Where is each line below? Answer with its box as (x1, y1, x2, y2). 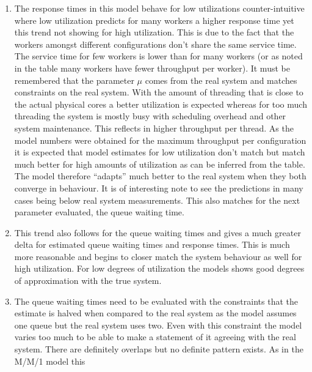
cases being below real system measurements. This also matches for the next (14, 193, 300, 206)
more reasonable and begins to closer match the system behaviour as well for (14, 250, 302, 262)
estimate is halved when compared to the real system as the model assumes (14, 307, 297, 319)
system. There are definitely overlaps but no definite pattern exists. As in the (14, 343, 303, 355)
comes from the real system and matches (145, 73, 297, 86)
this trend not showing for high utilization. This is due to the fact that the (14, 26, 294, 39)
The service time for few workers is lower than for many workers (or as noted (14, 50, 303, 62)
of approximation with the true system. (14, 274, 162, 287)
